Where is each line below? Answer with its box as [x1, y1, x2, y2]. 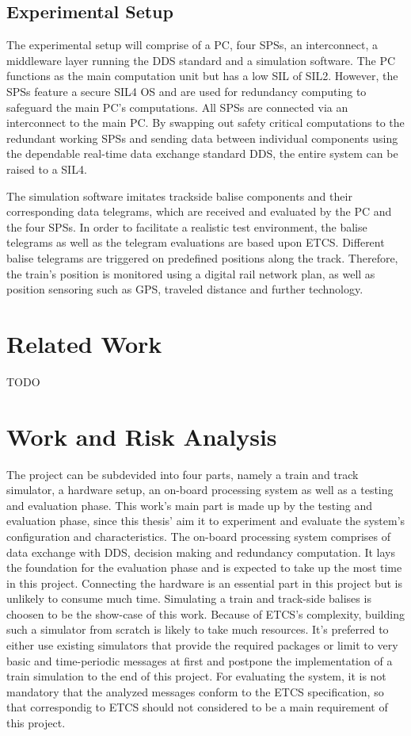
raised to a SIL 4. [6, 160, 87, 177]
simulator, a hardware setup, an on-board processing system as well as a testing [6, 481, 394, 498]
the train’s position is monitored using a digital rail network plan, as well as [6, 265, 375, 282]
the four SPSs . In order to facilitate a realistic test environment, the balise [6, 218, 367, 235]
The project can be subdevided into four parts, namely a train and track [6, 466, 359, 482]
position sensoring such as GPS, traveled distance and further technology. [6, 281, 363, 297]
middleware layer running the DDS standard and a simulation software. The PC [6, 52, 396, 68]
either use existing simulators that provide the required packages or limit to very [6, 637, 398, 654]
